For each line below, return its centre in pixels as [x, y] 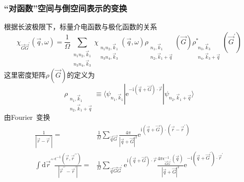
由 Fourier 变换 [27, 117]
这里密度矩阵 [25, 74]
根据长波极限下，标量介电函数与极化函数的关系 [81, 27]
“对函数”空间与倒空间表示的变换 [66, 8]
